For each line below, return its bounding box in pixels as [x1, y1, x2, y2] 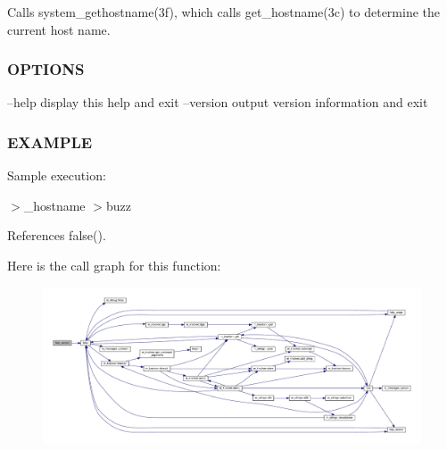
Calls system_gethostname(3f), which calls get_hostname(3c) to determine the [7, 3, 441, 21]
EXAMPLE [7, 130, 93, 153]
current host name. [7, 20, 111, 38]
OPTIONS [7, 58, 85, 80]
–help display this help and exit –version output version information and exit [7, 93, 428, 112]
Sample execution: [7, 166, 106, 185]
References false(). [7, 226, 106, 245]
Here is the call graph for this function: [7, 256, 221, 274]
